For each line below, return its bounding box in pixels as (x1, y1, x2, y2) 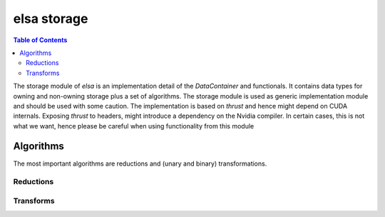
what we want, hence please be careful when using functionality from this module (13, 121, 255, 130)
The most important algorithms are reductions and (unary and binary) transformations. (13, 159, 267, 168)
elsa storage (13, 11, 88, 26)
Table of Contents (13, 36, 68, 44)
